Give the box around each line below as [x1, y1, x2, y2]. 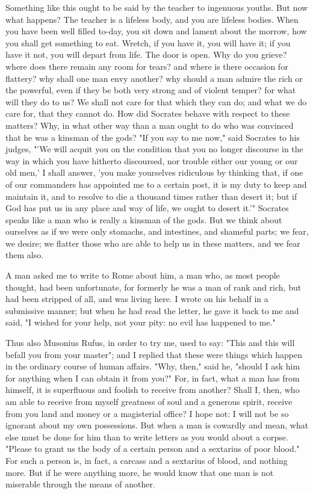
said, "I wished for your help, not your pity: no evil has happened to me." [5, 316, 276, 329]
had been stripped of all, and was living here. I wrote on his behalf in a [5, 292, 268, 305]
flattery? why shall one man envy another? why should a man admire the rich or [5, 72, 303, 84]
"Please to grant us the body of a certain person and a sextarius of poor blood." [5, 442, 300, 455]
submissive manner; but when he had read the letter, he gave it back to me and [5, 304, 299, 316]
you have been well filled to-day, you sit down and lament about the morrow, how [5, 25, 307, 37]
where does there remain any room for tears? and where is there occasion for [5, 60, 288, 72]
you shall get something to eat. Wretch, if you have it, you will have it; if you [5, 36, 291, 49]
